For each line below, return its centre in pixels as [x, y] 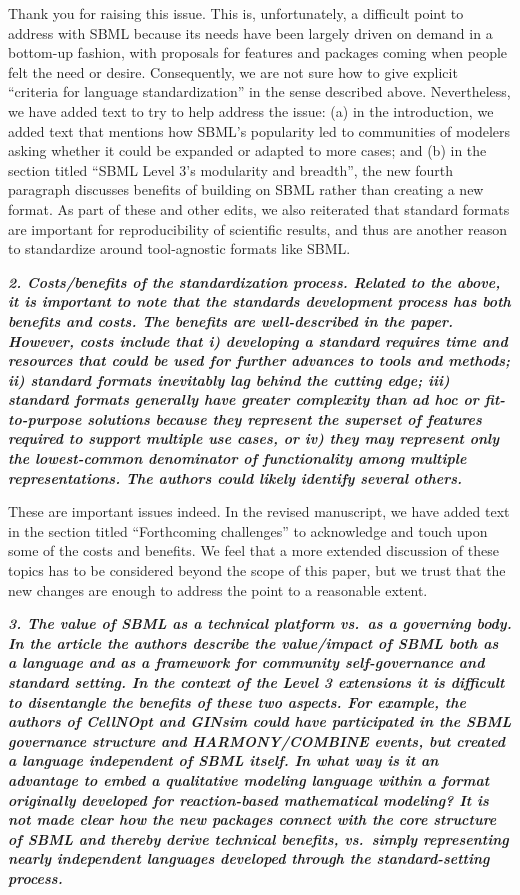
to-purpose [45, 418]
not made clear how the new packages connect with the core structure [252, 819]
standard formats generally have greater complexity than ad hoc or [243, 399]
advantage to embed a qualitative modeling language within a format [249, 779]
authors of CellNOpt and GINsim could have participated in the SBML [260, 721]
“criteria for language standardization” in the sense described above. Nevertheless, [259, 91]
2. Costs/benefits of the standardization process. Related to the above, [254, 281]
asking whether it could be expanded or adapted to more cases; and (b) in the [247, 150]
